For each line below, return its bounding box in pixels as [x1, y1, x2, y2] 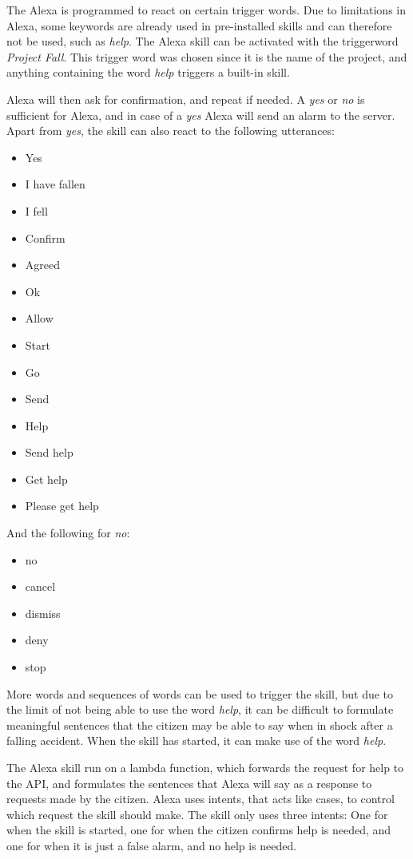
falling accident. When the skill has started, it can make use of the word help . [6, 732, 387, 749]
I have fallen [25, 176, 85, 192]
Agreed [25, 256, 61, 273]
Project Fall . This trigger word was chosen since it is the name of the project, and [6, 48, 407, 65]
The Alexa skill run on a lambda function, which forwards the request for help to [6, 759, 404, 775]
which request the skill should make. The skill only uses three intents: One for [6, 806, 388, 822]
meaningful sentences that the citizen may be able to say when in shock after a [6, 716, 393, 733]
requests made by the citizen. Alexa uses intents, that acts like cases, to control [6, 790, 395, 807]
